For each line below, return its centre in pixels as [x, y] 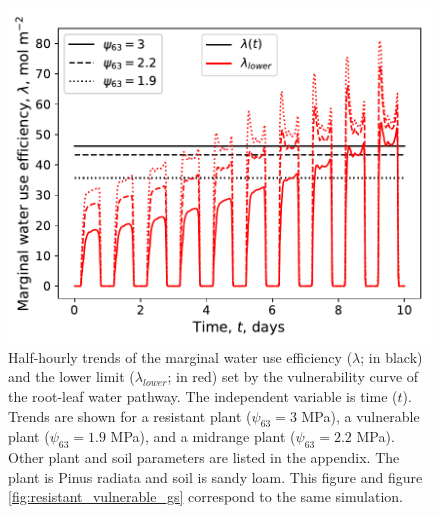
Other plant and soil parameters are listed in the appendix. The [204, 457]
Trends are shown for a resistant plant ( [130, 415]
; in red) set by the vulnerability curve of [293, 376]
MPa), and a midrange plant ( [203, 436]
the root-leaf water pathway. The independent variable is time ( [203, 396]
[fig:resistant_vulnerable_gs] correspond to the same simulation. [205, 496]
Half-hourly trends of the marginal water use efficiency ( [180, 356]
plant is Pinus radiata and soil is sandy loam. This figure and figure [215, 476]
